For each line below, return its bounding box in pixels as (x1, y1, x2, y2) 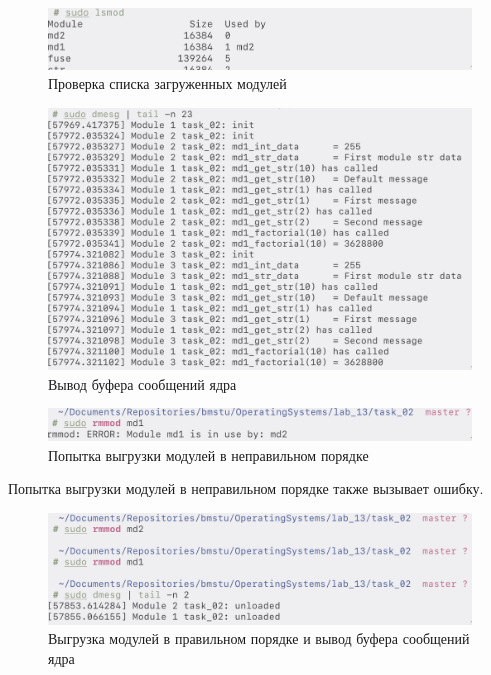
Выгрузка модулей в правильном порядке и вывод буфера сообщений (48, 628, 470, 649)
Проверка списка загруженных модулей (48, 73, 287, 94)
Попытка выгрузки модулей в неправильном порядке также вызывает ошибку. (8, 478, 484, 499)
